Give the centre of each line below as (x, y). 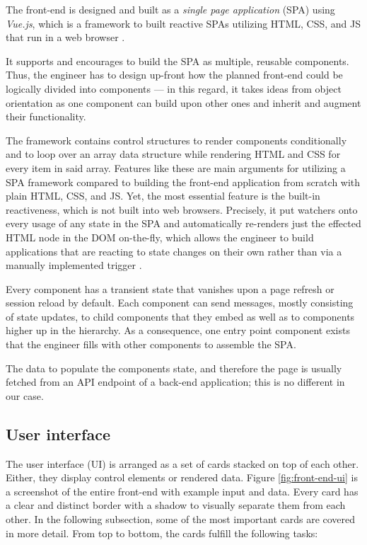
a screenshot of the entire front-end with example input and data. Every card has (182, 491)
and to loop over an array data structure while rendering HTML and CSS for (173, 154)
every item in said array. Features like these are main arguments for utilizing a (176, 167)
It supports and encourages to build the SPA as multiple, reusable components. (177, 61)
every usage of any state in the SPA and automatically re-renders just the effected (183, 223)
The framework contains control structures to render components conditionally (176, 140)
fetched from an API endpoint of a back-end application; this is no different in (175, 382)
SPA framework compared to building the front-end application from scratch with (183, 182)
